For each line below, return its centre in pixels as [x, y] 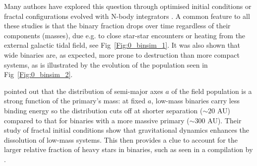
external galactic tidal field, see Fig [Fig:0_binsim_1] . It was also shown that [122, 45]
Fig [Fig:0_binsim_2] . [38, 74]
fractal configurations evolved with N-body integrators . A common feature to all [127, 16]
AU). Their [225, 120]
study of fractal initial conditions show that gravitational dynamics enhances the [127, 130]
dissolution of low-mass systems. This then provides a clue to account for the [121, 139]
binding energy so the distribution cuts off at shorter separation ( [103, 110]
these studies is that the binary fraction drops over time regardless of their [117, 26]
